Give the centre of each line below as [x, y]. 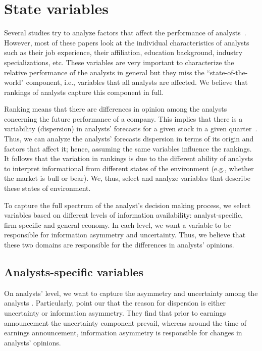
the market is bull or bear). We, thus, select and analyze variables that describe [127, 178]
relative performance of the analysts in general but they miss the [104, 72]
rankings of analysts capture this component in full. [84, 92]
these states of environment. [47, 188]
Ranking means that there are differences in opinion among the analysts [116, 109]
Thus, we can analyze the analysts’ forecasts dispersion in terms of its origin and [129, 139]
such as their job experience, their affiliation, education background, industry [123, 52]
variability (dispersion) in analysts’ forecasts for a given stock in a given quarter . [131, 129]
